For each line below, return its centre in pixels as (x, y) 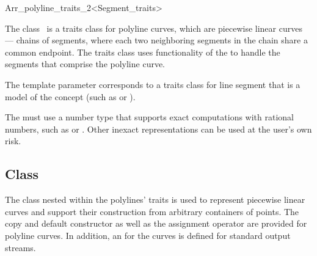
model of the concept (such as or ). (70, 96)
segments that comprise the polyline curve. (85, 64)
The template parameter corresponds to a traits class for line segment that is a (153, 84)
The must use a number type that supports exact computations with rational (150, 117)
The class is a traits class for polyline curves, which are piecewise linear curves (154, 28)
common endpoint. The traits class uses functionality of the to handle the (143, 52)
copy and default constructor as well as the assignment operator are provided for (156, 223)
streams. (20, 247)
